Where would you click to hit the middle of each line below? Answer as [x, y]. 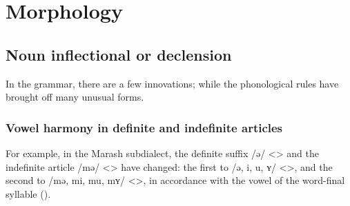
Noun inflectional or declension [119, 54]
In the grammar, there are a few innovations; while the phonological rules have [172, 83]
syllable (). [28, 193]
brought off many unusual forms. [75, 97]
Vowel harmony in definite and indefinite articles [144, 127]
